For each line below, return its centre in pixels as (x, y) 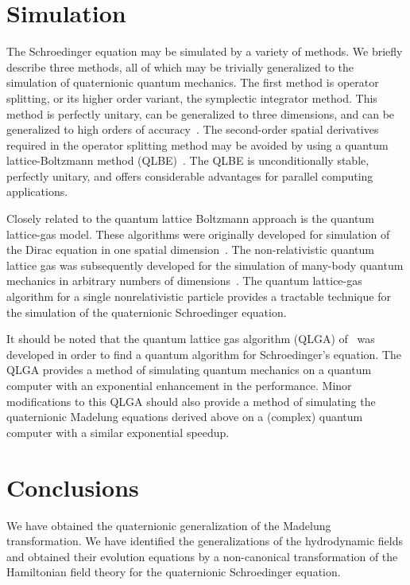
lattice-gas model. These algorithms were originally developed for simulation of (198, 234)
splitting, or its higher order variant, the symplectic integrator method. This (192, 97)
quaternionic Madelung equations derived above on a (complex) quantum (185, 417)
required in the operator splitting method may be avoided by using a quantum (197, 144)
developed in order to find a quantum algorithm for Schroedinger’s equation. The (204, 354)
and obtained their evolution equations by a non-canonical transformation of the (202, 556)
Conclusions (73, 487)
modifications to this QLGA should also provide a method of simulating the (191, 401)
